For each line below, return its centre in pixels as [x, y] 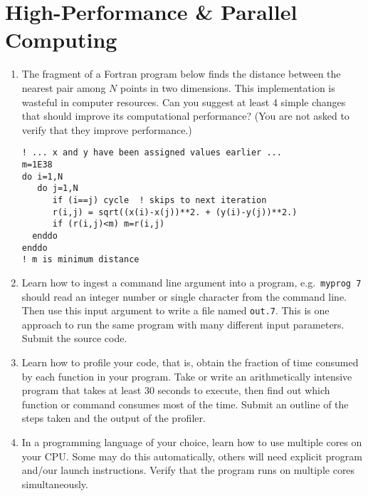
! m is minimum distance [80, 260]
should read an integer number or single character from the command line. [184, 296]
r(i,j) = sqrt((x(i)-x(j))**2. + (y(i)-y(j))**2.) [175, 212]
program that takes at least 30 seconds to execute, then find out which [176, 390]
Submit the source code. [74, 338]
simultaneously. [55, 484]
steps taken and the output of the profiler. [114, 418]
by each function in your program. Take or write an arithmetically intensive [187, 376]
